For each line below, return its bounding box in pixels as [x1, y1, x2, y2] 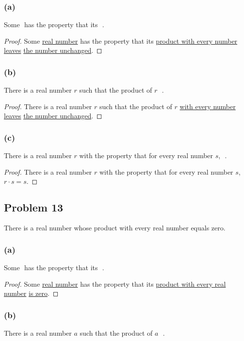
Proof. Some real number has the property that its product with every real [4, 278, 226, 289]
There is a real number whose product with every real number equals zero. [4, 223, 226, 233]
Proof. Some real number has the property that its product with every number [4, 35, 238, 46]
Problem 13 [4, 200, 64, 215]
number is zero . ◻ [4, 288, 59, 298]
